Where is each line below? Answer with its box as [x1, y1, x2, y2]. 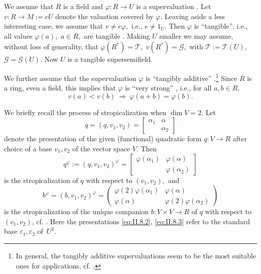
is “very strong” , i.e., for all [125, 82, 212, 93]
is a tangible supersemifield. [67, 54, 153, 64]
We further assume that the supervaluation [4, 72, 137, 83]
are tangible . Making [84, 30, 150, 41]
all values [4, 30, 33, 41]
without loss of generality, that [4, 41, 98, 52]
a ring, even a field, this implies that [4, 82, 116, 93]
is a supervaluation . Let [136, 1, 211, 11]
